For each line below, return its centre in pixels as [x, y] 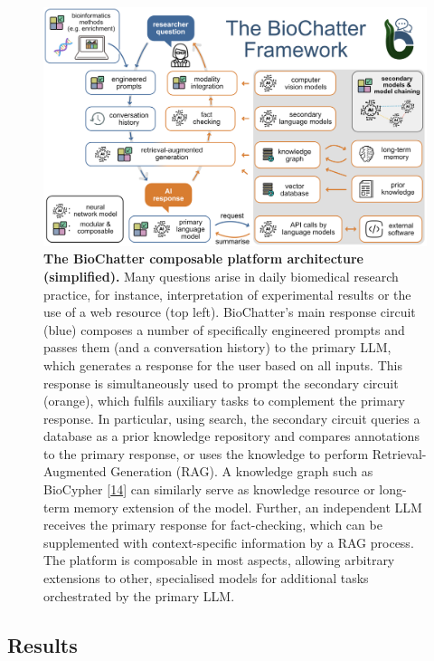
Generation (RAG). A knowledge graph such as [242, 471]
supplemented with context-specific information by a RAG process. [229, 542]
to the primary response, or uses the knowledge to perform [206, 453]
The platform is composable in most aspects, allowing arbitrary [219, 560]
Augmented [75, 471]
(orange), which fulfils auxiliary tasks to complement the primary [224, 401]
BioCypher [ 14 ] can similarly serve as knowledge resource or [209, 489]
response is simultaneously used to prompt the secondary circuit [221, 383]
